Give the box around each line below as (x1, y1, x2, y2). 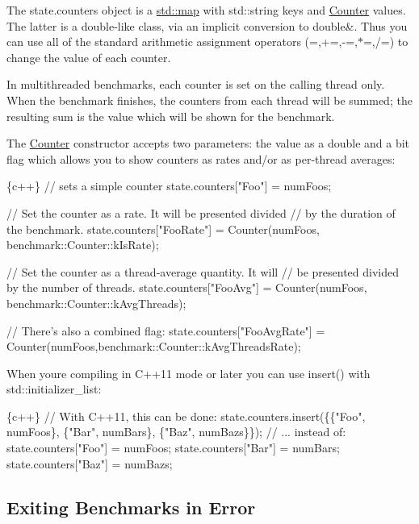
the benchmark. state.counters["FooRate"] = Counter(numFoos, (6, 220, 320, 237)
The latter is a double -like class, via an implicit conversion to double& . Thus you (6, 17, 408, 34)
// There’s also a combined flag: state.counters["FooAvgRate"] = (6, 322, 325, 339)
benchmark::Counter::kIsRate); (6, 236, 159, 253)
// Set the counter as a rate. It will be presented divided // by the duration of (6, 204, 396, 221)
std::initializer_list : (6, 381, 102, 397)
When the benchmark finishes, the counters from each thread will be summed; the (6, 91, 413, 108)
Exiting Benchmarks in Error (6, 494, 256, 519)
